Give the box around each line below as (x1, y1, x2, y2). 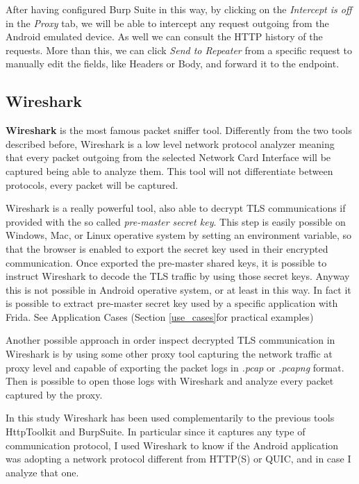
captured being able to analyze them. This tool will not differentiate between (6, 163, 333, 178)
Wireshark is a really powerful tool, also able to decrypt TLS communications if (6, 201, 346, 215)
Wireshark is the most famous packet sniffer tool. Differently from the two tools (6, 123, 352, 137)
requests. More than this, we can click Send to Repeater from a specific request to (6, 42, 353, 57)
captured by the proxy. (6, 387, 103, 401)
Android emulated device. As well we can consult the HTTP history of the (6, 29, 323, 44)
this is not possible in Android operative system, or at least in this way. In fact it (6, 282, 351, 297)
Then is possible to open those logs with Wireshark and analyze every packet (6, 374, 334, 388)
